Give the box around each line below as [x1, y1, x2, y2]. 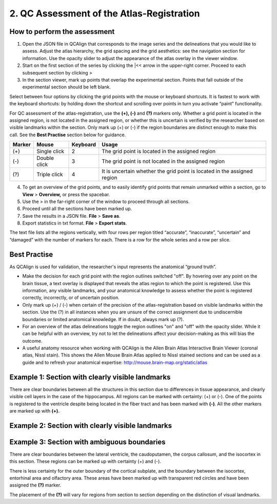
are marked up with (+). [9, 407, 60, 414]
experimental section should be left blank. [22, 84, 111, 90]
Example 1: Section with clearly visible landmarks [9, 372, 171, 381]
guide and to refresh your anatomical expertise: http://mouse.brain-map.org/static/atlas [22, 359, 208, 365]
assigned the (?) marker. [9, 482, 62, 488]
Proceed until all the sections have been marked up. [22, 206, 132, 212]
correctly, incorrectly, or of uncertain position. [22, 294, 120, 301]
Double [36, 155, 54, 162]
